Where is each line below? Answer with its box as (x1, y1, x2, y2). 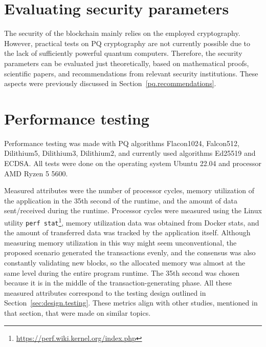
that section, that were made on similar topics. (4, 308, 151, 318)
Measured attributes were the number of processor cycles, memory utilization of (4, 185, 255, 196)
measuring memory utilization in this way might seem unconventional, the (4, 237, 237, 248)
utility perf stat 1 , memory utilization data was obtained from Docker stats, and (4, 215, 259, 228)
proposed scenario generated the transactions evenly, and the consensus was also (4, 247, 256, 258)
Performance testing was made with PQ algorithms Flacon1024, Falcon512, (4, 137, 240, 148)
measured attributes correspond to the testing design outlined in (4, 287, 206, 298)
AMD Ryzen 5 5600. (4, 168, 68, 178)
